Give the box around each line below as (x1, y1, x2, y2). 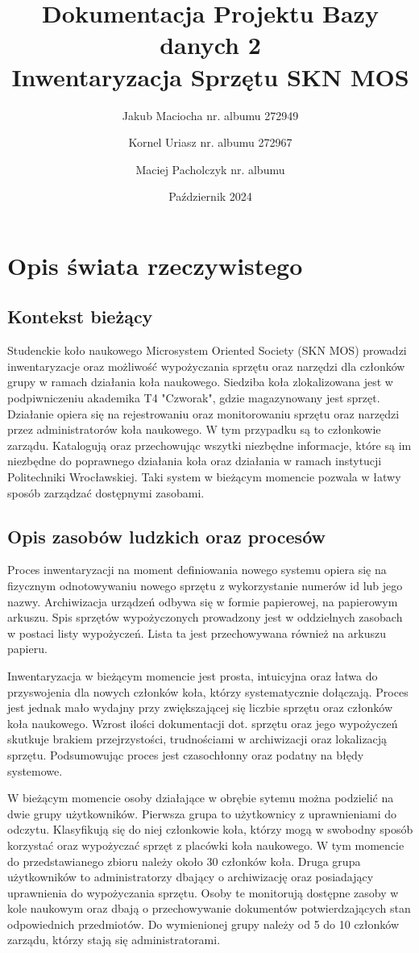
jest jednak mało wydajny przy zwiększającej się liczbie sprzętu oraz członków (7, 699, 392, 716)
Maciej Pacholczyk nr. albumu (135, 160, 285, 177)
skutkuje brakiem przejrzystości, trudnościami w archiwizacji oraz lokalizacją (7, 730, 388, 747)
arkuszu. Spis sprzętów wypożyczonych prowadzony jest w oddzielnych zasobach (7, 609, 403, 626)
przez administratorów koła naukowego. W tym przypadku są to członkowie (7, 421, 381, 438)
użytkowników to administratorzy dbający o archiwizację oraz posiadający (7, 868, 374, 885)
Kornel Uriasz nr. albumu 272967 (128, 134, 292, 151)
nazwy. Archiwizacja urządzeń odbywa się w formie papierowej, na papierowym (7, 593, 398, 610)
